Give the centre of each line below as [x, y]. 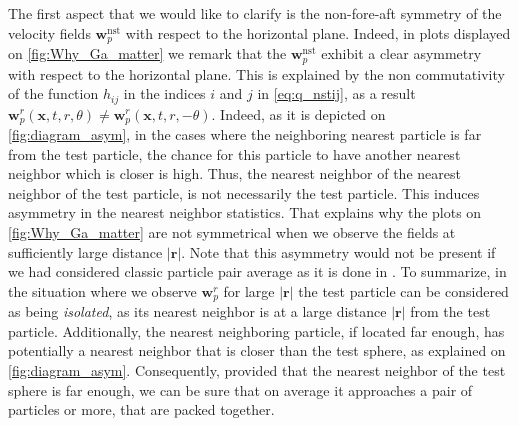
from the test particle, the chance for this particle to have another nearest [234, 153]
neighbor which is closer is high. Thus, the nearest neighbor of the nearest [234, 173]
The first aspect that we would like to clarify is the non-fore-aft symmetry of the [255, 13]
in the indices [164, 93]
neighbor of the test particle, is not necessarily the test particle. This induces [244, 192]
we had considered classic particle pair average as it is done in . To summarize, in [257, 271]
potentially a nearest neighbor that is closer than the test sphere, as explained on [257, 350]
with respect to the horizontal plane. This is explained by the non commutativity [256, 73]
